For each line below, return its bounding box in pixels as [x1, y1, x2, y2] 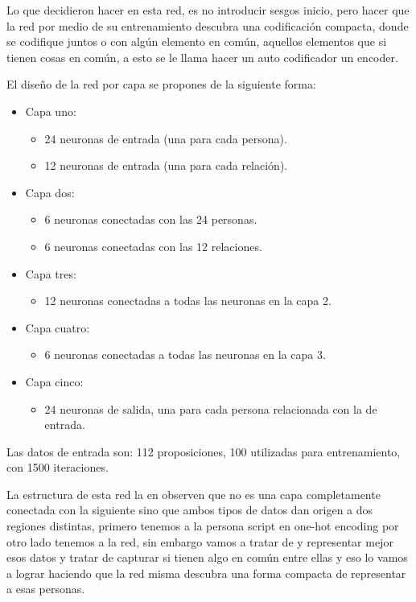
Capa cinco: [25, 373, 84, 390]
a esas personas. [6, 580, 85, 597]
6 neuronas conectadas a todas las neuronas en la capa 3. [44, 346, 326, 363]
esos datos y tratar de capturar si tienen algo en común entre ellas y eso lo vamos [6, 549, 408, 566]
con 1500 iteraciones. [6, 459, 109, 476]
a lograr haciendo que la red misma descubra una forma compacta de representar [6, 564, 406, 581]
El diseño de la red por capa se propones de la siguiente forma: [6, 76, 316, 93]
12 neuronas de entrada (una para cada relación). [44, 157, 288, 174]
